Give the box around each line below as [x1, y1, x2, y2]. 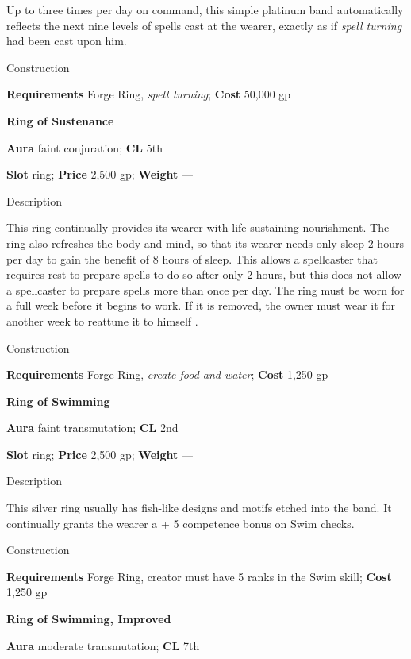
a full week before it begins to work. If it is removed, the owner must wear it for [6, 297, 396, 314]
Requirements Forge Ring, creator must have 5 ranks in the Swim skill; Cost [6, 568, 392, 584]
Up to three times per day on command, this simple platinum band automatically [6, 2, 404, 17]
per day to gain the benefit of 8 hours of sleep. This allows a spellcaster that [6, 250, 378, 267]
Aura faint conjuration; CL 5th [6, 139, 163, 156]
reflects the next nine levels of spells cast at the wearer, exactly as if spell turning [6, 17, 402, 33]
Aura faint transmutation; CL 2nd [6, 419, 179, 436]
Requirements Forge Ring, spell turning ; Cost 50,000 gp [6, 86, 291, 102]
